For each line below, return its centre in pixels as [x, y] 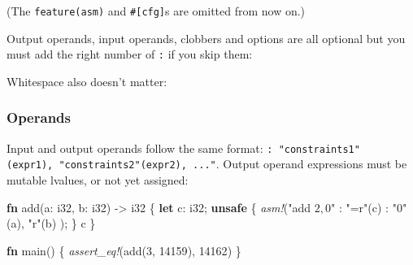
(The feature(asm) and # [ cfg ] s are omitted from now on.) [156, 11]
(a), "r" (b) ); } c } [51, 223]
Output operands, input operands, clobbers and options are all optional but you [206, 38]
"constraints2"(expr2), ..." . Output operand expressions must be [233, 164]
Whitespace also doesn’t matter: [87, 81]
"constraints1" [319, 149]
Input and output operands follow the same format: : [140, 148]
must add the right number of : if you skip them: [130, 54]
